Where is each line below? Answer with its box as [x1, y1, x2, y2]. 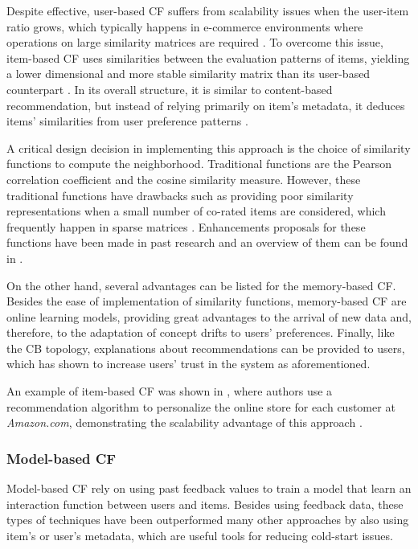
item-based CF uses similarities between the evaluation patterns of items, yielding [6, 49, 410, 66]
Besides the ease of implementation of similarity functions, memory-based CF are [6, 293, 407, 309]
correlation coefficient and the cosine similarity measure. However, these [6, 170, 361, 187]
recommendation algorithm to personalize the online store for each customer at [6, 398, 395, 415]
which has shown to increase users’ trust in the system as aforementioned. [6, 355, 371, 372]
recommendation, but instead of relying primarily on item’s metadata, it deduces [6, 96, 405, 113]
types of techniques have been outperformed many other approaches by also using [6, 511, 409, 528]
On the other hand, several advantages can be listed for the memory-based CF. [6, 277, 396, 293]
